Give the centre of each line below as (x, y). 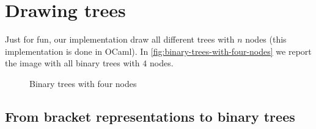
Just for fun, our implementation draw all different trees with (120, 39)
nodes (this (266, 39)
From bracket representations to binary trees (150, 116)
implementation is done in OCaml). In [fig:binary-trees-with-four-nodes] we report (158, 51)
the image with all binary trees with (72, 63)
